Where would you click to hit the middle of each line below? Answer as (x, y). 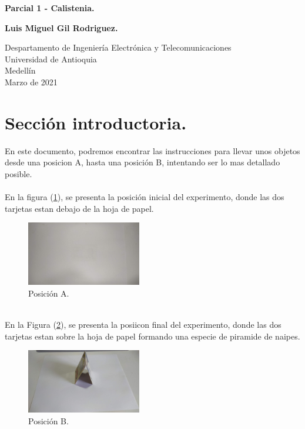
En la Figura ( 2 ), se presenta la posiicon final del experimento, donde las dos (143, 325)
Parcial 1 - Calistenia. (50, 8)
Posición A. (49, 293)
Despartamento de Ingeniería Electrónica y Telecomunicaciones (118, 47)
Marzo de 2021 (31, 82)
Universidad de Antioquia (51, 59)
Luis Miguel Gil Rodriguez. (61, 27)
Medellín (20, 70)
